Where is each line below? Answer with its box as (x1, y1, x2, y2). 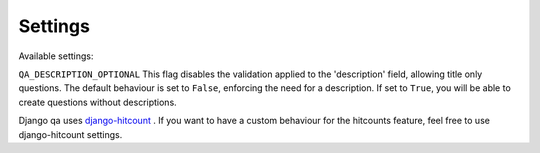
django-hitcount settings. (18, 128, 123, 140)
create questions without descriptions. (18, 96, 177, 108)
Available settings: (18, 50, 94, 62)
